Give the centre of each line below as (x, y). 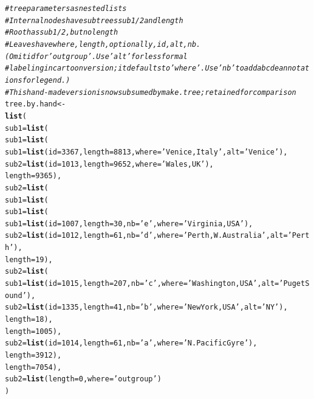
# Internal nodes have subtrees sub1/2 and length (94, 20)
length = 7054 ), (33, 367)
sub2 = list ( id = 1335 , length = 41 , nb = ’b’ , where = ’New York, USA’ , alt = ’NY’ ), (146, 307)
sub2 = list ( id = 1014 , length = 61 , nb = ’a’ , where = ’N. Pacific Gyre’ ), (131, 343)
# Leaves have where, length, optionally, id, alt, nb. (103, 44)
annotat (294, 68)
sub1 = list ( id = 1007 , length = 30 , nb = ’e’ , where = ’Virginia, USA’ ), (129, 224)
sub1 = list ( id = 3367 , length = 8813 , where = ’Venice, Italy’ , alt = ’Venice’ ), (146, 152)
